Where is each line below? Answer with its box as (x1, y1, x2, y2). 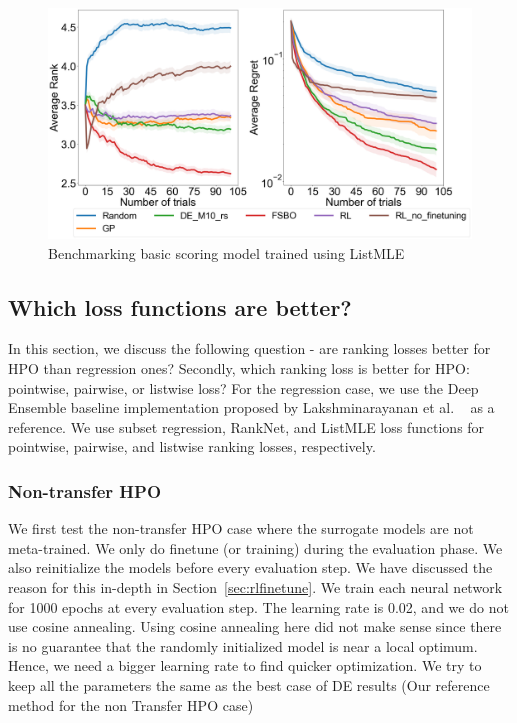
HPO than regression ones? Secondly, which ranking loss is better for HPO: (8, 358, 470, 379)
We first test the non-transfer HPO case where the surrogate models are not (8, 518, 474, 539)
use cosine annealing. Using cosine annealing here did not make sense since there (8, 616, 502, 637)
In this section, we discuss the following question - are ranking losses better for (8, 338, 491, 359)
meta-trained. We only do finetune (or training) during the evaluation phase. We (8, 537, 503, 558)
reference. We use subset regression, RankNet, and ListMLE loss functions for (8, 416, 485, 437)
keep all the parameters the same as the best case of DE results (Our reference (8, 674, 490, 695)
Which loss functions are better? (8, 291, 352, 322)
